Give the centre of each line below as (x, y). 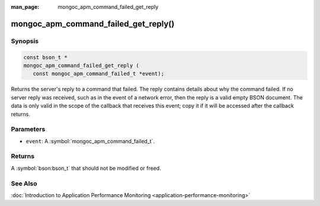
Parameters (28, 129)
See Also (24, 184)
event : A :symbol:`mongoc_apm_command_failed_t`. (90, 141)
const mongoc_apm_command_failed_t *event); (98, 74)
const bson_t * (45, 57)
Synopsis (25, 41)
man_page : (25, 7)
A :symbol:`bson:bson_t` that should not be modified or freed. (86, 168)
